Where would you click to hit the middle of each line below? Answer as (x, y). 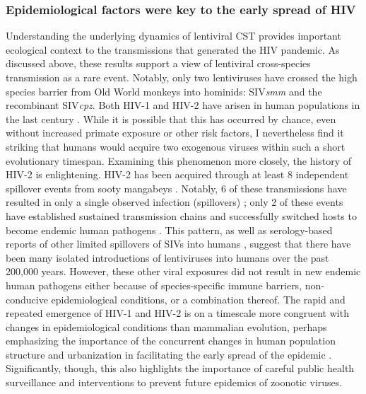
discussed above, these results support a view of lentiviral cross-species (158, 63)
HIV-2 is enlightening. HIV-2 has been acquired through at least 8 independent (177, 174)
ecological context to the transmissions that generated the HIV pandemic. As (173, 49)
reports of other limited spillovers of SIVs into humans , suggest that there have (178, 244)
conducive (27, 299)
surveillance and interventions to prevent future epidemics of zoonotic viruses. (174, 382)
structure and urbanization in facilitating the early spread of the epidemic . (169, 354)
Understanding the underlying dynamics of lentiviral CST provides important (173, 36)
